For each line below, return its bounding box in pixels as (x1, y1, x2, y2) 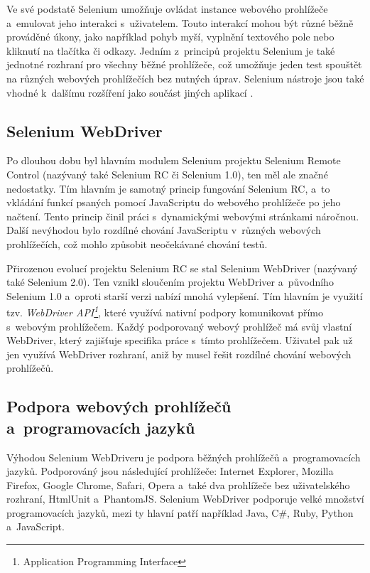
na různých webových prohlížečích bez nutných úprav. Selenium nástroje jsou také (6, 70, 364, 85)
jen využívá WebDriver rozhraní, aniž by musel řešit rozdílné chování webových (6, 346, 352, 361)
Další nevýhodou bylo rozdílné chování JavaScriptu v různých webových (6, 223, 321, 237)
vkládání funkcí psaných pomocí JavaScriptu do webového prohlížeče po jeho (6, 195, 341, 210)
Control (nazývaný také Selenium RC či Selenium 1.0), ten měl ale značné (6, 166, 328, 181)
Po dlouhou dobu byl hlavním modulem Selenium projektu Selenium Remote (6, 153, 341, 168)
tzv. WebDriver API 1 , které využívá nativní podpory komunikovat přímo (6, 303, 323, 319)
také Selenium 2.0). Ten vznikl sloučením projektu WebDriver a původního (6, 274, 334, 289)
